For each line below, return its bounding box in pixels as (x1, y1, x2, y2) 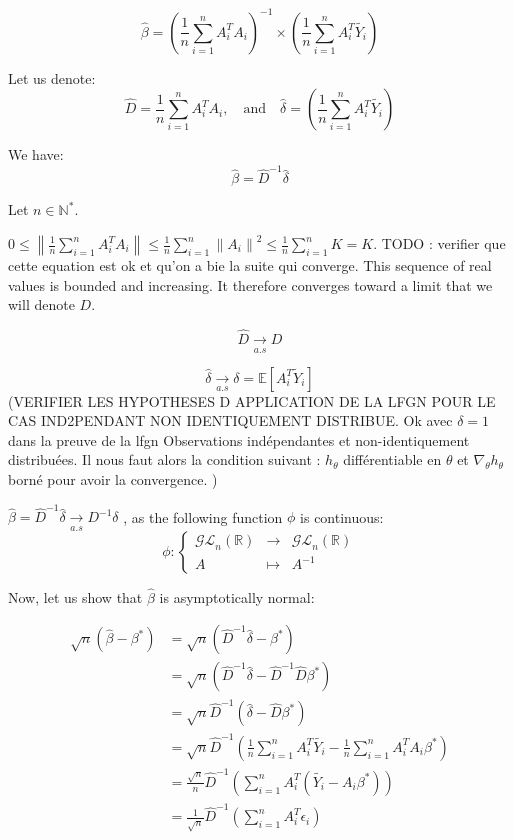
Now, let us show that (8, 586, 143, 607)
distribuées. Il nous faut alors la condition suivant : (8, 449, 321, 470)
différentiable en (343, 449, 442, 470)
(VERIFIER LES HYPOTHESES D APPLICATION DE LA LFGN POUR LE (8, 390, 496, 411)
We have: (8, 144, 64, 165)
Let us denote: (8, 67, 96, 88)
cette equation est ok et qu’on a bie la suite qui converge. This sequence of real (8, 255, 492, 276)
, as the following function (123, 506, 283, 527)
